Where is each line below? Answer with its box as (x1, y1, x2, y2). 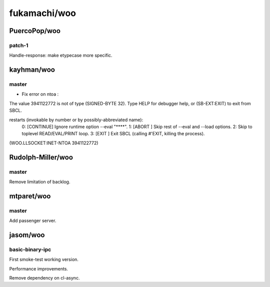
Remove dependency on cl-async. (9, 275, 80, 281)
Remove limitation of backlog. (9, 178, 70, 185)
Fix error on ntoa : (21, 91, 59, 97)
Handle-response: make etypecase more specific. (9, 53, 112, 59)
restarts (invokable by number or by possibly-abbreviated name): (9, 117, 143, 123)
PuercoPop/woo (9, 27, 61, 35)
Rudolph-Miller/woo (9, 153, 73, 161)
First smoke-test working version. (9, 256, 78, 262)
